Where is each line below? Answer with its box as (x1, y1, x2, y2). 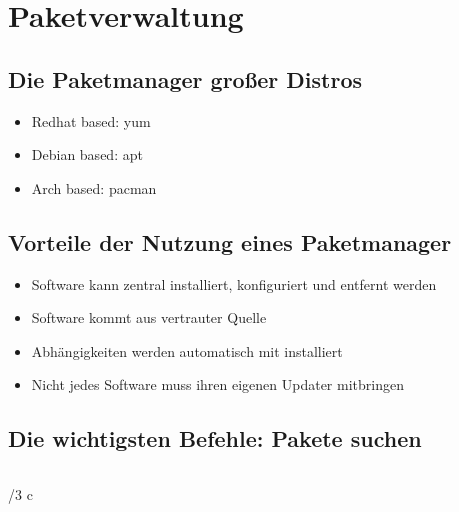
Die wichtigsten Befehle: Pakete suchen (8, 423, 422, 454)
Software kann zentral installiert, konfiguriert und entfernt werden (31, 273, 437, 294)
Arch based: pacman (31, 177, 157, 198)
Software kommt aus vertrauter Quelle (31, 307, 267, 328)
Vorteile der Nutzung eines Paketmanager (8, 226, 452, 257)
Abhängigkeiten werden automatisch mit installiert (31, 340, 343, 361)
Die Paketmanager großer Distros (8, 63, 362, 94)
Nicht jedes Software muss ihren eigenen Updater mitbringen (31, 374, 404, 395)
